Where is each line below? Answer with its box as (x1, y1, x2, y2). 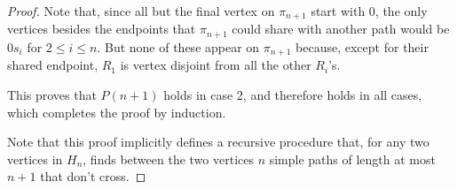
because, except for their (295, 37, 429, 56)
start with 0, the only (311, 2, 428, 19)
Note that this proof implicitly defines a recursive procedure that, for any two (7, 132, 429, 151)
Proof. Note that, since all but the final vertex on (7, 2, 275, 19)
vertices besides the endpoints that (7, 19, 196, 38)
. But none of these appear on (97, 37, 260, 56)
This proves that (7, 85, 97, 103)
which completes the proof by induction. (7, 102, 226, 121)
